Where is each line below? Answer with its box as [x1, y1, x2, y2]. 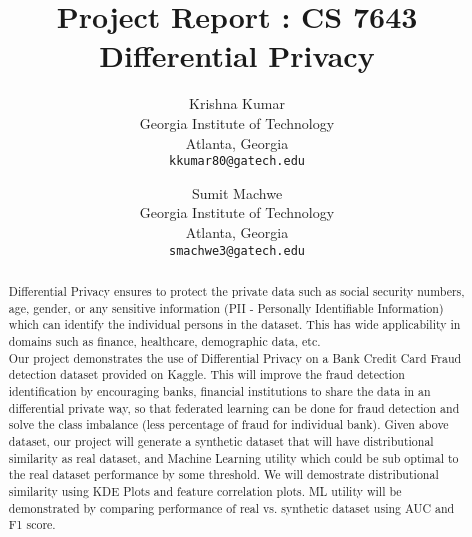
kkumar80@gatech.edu [168, 154, 306, 169]
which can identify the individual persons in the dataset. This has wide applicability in [8, 316, 461, 333]
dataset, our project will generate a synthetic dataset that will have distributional [8, 432, 434, 449]
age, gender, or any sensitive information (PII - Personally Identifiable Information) [8, 299, 444, 316]
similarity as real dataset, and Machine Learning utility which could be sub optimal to [8, 449, 459, 466]
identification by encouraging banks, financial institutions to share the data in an [8, 382, 431, 399]
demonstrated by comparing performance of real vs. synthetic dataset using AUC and [8, 499, 455, 516]
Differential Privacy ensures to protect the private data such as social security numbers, [8, 282, 465, 299]
